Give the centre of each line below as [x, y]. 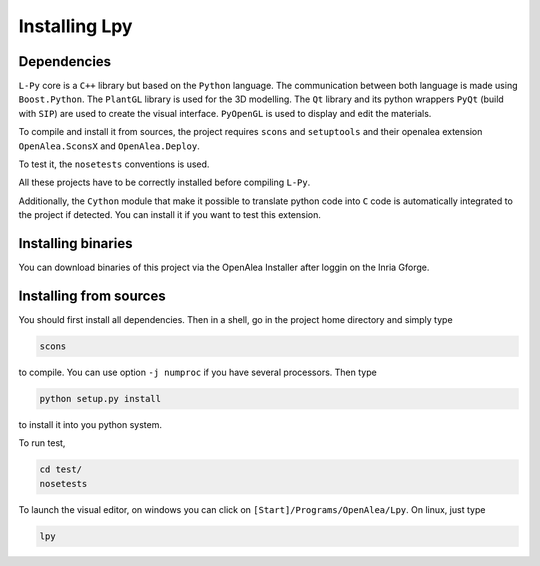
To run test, [42, 443]
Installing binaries [75, 243]
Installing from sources [92, 295]
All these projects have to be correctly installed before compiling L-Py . [164, 182]
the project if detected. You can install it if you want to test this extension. [170, 215]
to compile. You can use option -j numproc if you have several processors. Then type [197, 372]
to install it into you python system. [90, 424]
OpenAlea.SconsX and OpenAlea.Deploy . [109, 146]
